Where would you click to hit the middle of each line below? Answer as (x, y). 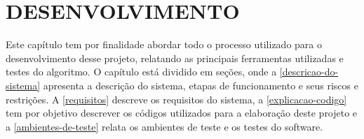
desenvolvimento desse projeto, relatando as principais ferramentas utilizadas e (175, 58)
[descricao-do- (309, 72)
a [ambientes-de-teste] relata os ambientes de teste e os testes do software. (164, 126)
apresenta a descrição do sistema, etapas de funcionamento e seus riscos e (201, 85)
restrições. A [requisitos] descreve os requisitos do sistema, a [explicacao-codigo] (176, 99)
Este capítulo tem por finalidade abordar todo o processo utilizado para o (164, 44)
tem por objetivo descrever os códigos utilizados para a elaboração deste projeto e (182, 113)
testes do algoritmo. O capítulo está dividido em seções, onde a (141, 72)
